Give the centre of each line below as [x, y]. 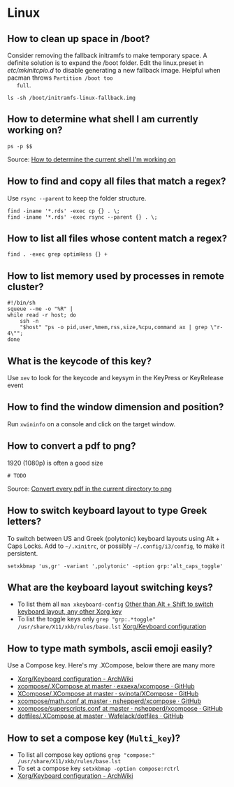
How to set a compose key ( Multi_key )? [94, 738]
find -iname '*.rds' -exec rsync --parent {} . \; [82, 217]
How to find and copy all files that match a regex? [117, 181]
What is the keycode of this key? [80, 361]
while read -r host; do [42, 315]
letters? [24, 522]
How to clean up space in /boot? [79, 39]
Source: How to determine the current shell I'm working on [92, 159]
